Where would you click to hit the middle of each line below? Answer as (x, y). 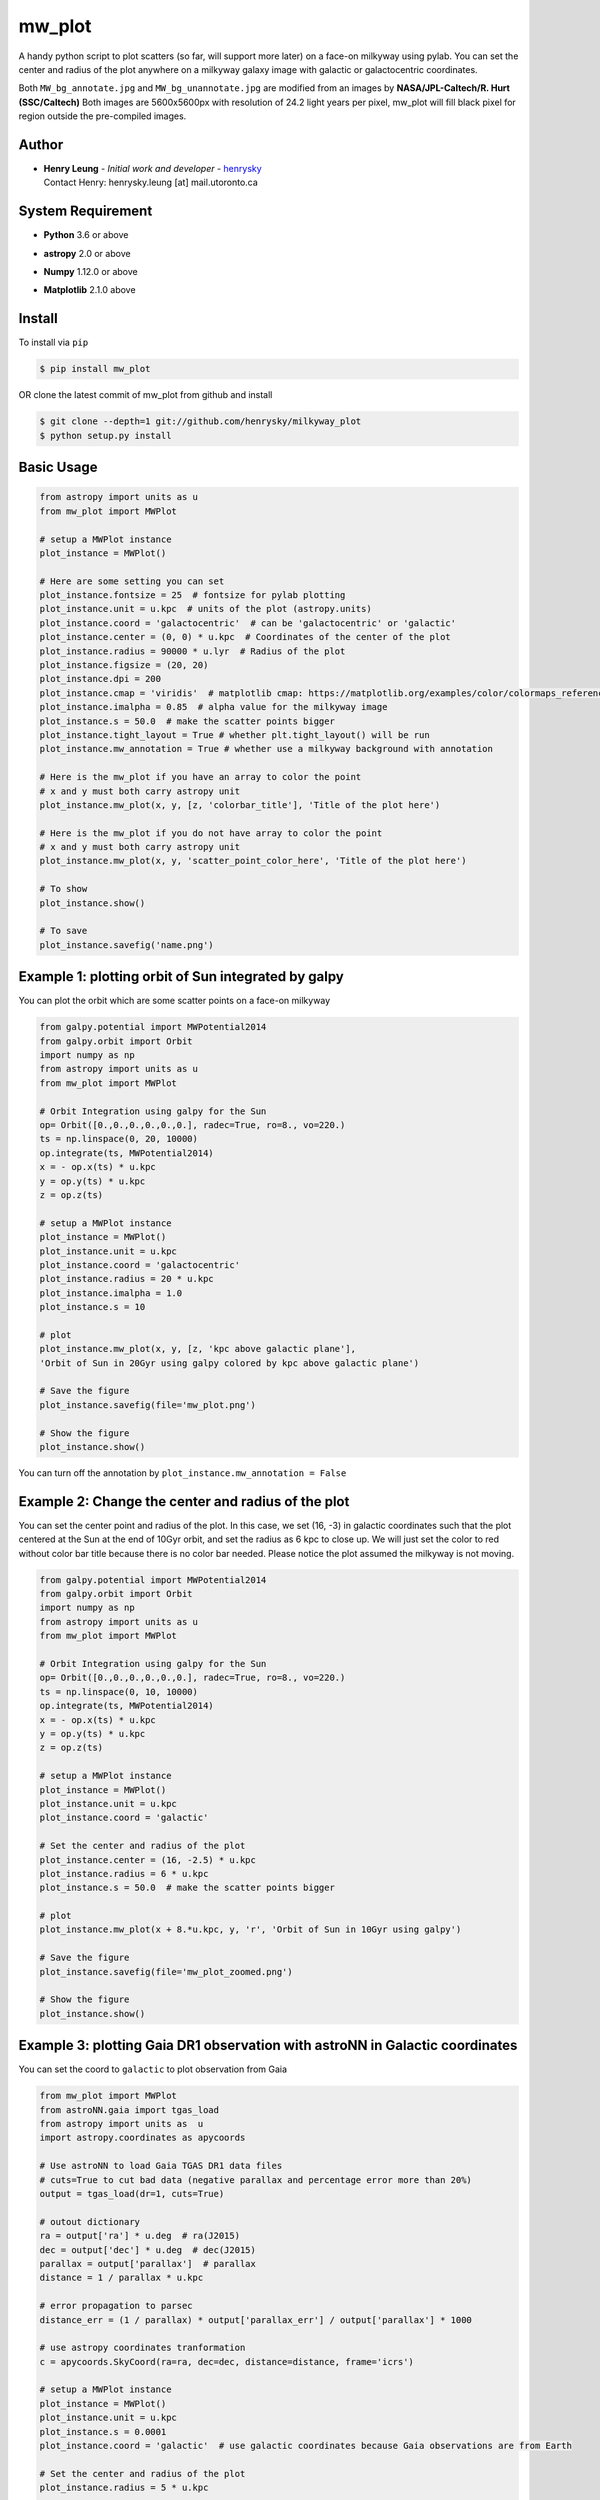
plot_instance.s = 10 (92, 1307)
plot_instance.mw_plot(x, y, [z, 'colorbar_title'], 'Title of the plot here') (240, 804)
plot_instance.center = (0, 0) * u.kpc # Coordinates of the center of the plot (245, 637)
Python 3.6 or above (86, 235)
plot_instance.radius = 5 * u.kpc (124, 2488)
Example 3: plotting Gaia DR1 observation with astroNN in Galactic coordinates (268, 2045)
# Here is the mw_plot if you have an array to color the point (200, 777)
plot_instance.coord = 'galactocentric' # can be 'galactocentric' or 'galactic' (248, 623)
